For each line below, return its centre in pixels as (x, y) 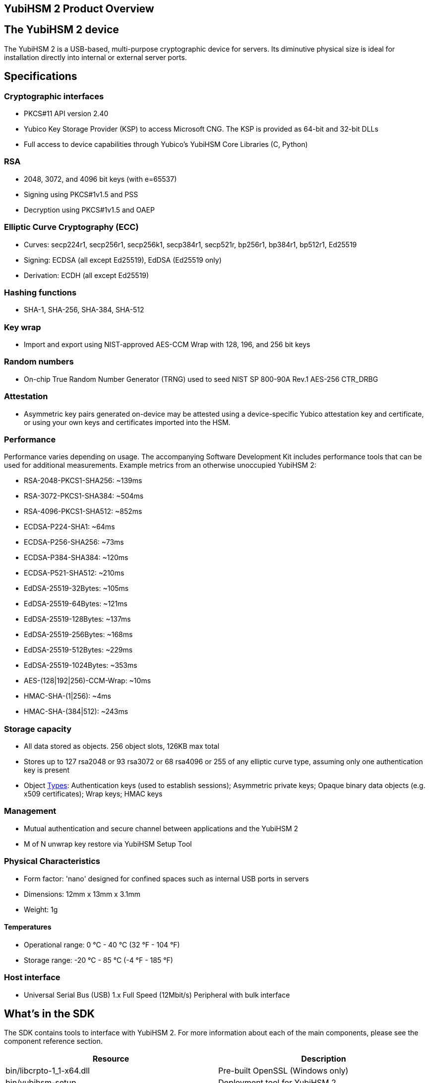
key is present (47, 770)
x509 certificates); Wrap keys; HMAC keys (93, 794)
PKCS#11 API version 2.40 (66, 114)
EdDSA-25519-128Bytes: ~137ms (77, 619)
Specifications (41, 76)
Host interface (32, 977)
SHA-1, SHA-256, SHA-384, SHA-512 (84, 310)
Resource (111, 1059)
